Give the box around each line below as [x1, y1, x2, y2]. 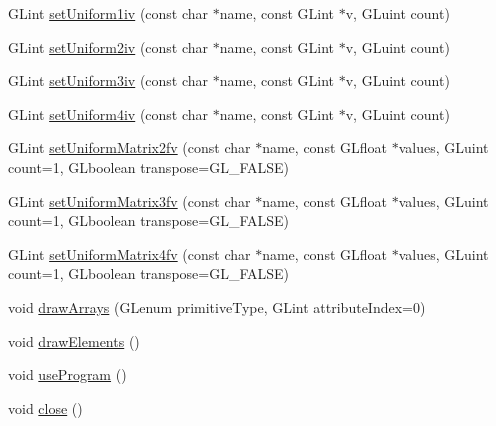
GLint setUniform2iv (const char [8, 36, 209, 57]
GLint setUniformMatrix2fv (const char [8, 137, 251, 158]
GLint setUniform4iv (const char [8, 103, 209, 124]
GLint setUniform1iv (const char [8, 3, 209, 23]
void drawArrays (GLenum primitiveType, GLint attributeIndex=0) [8, 296, 426, 317]
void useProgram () [8, 364, 127, 385]
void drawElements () [8, 330, 140, 351]
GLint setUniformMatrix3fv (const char [8, 190, 251, 211]
